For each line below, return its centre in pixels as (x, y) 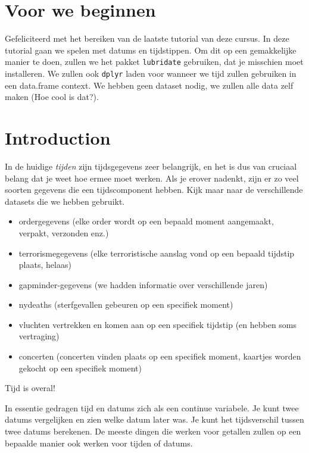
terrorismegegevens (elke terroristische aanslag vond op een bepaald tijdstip (157, 253)
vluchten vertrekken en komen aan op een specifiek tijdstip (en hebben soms (158, 324)
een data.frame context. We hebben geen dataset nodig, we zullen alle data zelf (149, 85)
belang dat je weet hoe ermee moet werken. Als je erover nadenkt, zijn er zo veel (152, 178)
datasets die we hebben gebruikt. (65, 201)
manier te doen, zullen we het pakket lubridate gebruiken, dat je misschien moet (154, 62)
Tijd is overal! (30, 388)
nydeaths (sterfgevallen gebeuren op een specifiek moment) (126, 304)
